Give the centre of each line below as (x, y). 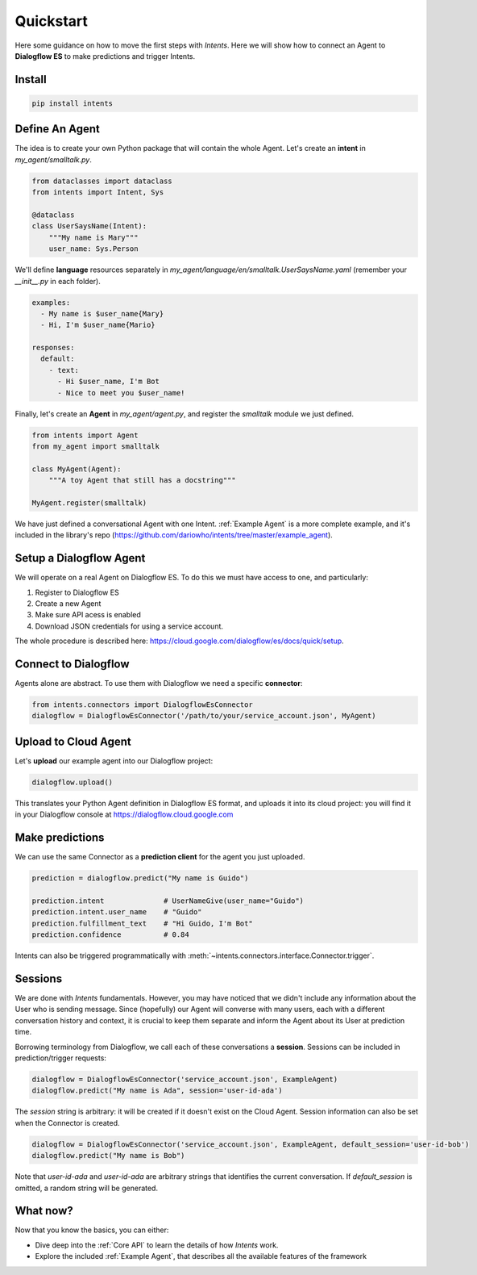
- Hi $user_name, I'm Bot (109, 382)
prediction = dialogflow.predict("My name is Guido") (140, 878)
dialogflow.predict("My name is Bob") (108, 1156)
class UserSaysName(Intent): (89, 226)
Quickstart (52, 21)
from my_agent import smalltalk (96, 447)
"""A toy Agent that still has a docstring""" (143, 481)
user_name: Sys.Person (93, 249)
